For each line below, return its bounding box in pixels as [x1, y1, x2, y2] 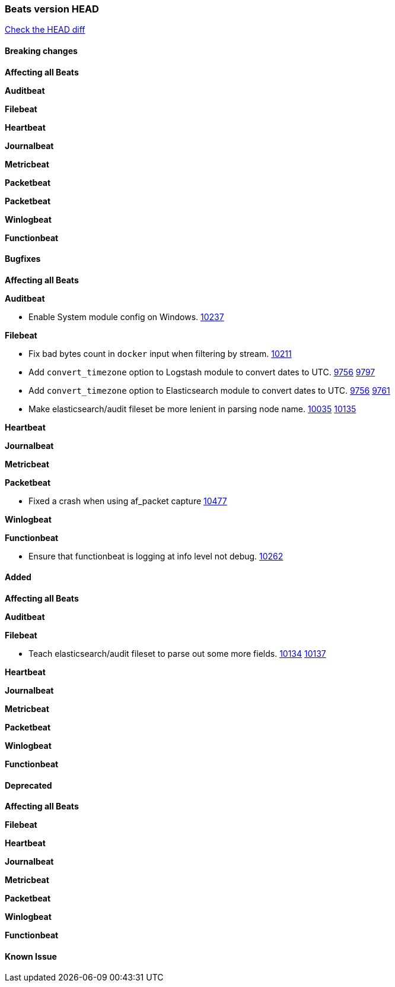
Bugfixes [5, 254, 41, 264]
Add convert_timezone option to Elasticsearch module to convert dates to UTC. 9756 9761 [28, 385, 390, 396]
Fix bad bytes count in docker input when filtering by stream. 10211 [28, 348, 292, 359]
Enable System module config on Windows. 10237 [28, 311, 224, 322]
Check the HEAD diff [5, 24, 85, 35]
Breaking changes [5, 45, 78, 56]
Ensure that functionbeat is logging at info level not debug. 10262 [28, 551, 283, 561]
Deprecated [5, 780, 52, 790]
